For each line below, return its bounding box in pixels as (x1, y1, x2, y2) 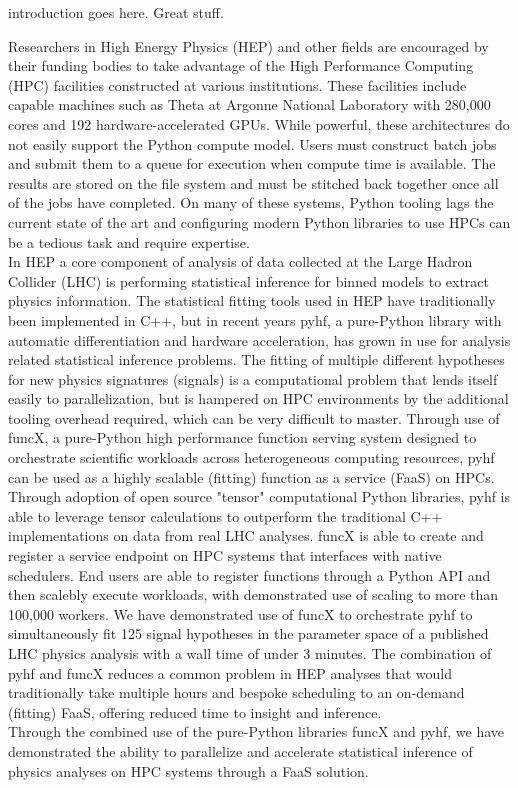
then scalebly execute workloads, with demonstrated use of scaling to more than (8, 584, 499, 605)
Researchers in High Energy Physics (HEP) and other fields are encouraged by (8, 35, 489, 56)
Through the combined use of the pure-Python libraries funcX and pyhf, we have (8, 721, 504, 742)
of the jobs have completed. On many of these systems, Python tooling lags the (8, 192, 494, 213)
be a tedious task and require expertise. (8, 231, 250, 252)
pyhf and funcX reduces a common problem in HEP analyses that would (8, 662, 453, 683)
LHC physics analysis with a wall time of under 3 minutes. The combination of (8, 643, 492, 663)
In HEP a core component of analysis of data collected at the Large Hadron (8, 251, 473, 272)
